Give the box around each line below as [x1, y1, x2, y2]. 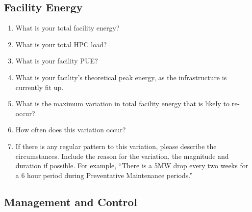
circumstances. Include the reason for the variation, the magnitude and [15, 151, 229, 161]
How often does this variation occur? [15, 124, 126, 135]
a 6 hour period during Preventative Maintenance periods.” [15, 170, 193, 180]
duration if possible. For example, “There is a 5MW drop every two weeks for [15, 160, 249, 171]
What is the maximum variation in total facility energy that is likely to [15, 98, 229, 109]
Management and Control [4, 194, 137, 209]
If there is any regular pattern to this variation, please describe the [15, 141, 217, 151]
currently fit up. [15, 82, 64, 92]
